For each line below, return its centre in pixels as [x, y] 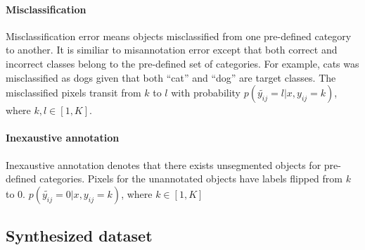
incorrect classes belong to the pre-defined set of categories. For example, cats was [182, 63]
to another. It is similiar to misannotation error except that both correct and [172, 50]
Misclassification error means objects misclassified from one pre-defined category [179, 36]
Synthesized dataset [79, 236]
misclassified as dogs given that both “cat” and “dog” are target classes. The [171, 77]
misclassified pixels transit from [73, 93]
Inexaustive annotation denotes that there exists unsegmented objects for [164, 164]
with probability [206, 93]
